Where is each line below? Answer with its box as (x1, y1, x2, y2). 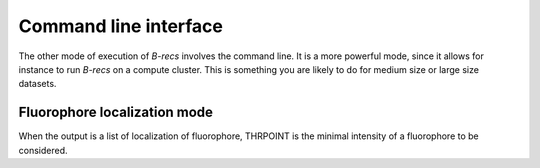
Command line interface (18, 15, 224, 37)
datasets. (18, 78, 57, 90)
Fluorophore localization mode (18, 104, 214, 121)
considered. (18, 144, 68, 156)
